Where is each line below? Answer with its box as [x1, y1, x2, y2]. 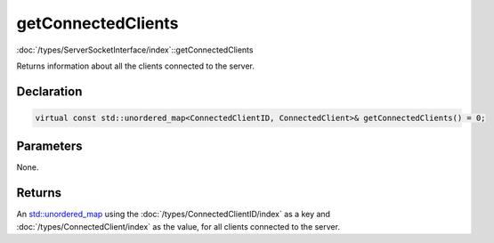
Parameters [16, 139, 83, 154]
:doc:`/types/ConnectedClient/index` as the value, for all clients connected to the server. [16, 221, 340, 231]
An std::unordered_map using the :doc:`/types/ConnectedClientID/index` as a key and [16, 209, 331, 220]
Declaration [16, 84, 83, 99]
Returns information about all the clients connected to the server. [16, 61, 255, 71]
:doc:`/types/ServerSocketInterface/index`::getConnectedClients [16, 45, 254, 55]
